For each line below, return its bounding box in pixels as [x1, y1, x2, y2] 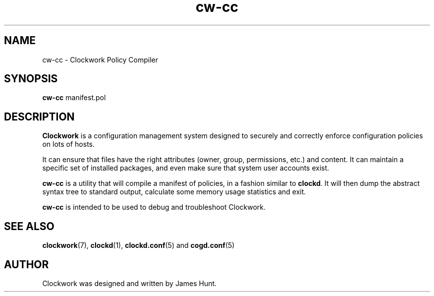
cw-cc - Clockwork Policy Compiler [42, 55, 158, 64]
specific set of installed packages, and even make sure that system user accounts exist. [42, 164, 329, 173]
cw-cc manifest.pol [42, 93, 106, 102]
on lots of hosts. [42, 140, 95, 149]
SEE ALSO [4, 220, 54, 233]
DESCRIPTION [4, 110, 75, 123]
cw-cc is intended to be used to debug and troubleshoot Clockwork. [42, 203, 266, 212]
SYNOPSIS [4, 72, 58, 85]
